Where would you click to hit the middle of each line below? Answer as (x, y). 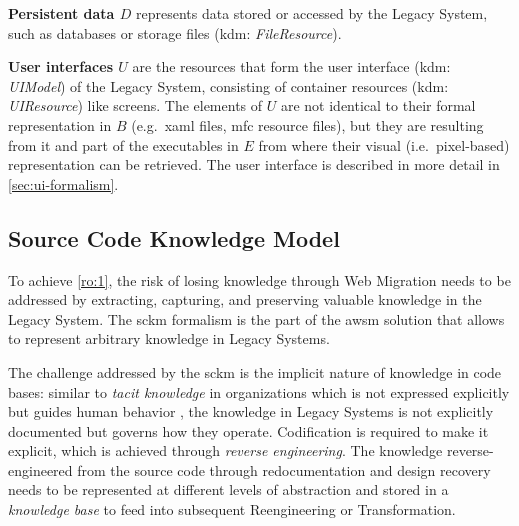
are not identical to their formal (378, 105)
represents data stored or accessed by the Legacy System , (311, 13)
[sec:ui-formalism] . (63, 183)
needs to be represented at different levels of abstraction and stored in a (228, 489)
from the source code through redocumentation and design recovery (284, 469)
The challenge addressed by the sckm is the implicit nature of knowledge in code (255, 371)
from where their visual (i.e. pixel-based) (384, 144)
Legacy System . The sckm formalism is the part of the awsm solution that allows (256, 318)
